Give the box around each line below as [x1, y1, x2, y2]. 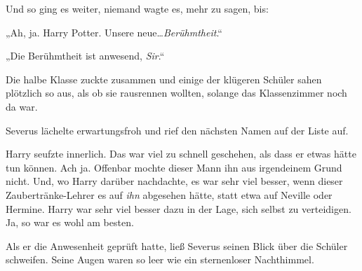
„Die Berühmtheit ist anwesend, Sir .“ [6, 48, 165, 63]
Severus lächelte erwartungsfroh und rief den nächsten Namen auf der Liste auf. [6, 123, 349, 137]
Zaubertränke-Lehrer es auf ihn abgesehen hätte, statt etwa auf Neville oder [6, 187, 333, 202]
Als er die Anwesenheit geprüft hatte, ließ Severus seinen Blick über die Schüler [6, 238, 348, 253]
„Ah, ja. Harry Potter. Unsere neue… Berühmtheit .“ [6, 25, 222, 39]
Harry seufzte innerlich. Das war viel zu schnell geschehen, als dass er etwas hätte [6, 146, 356, 161]
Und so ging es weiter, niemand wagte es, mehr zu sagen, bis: [6, 1, 269, 15]
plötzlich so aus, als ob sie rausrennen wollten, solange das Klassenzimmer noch [6, 85, 347, 100]
